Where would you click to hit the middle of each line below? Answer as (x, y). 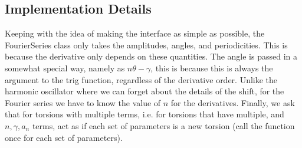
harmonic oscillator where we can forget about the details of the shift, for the (145, 91)
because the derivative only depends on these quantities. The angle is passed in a (151, 56)
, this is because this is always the (212, 68)
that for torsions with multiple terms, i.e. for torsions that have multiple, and (145, 114)
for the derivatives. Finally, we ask (233, 102)
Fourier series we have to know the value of (83, 102)
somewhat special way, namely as (65, 68)
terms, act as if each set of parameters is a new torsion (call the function (163, 125)
